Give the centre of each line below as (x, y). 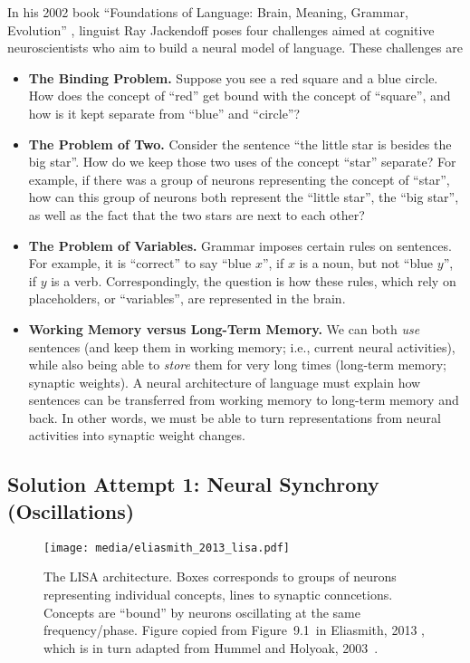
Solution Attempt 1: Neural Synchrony (193, 484)
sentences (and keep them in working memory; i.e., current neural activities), (242, 346)
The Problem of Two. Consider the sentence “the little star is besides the (240, 144)
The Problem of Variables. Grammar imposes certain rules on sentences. (240, 245)
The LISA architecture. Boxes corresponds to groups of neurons (220, 577)
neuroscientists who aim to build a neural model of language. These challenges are (235, 48)
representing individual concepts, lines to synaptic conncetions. (218, 594)
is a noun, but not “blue (366, 263)
